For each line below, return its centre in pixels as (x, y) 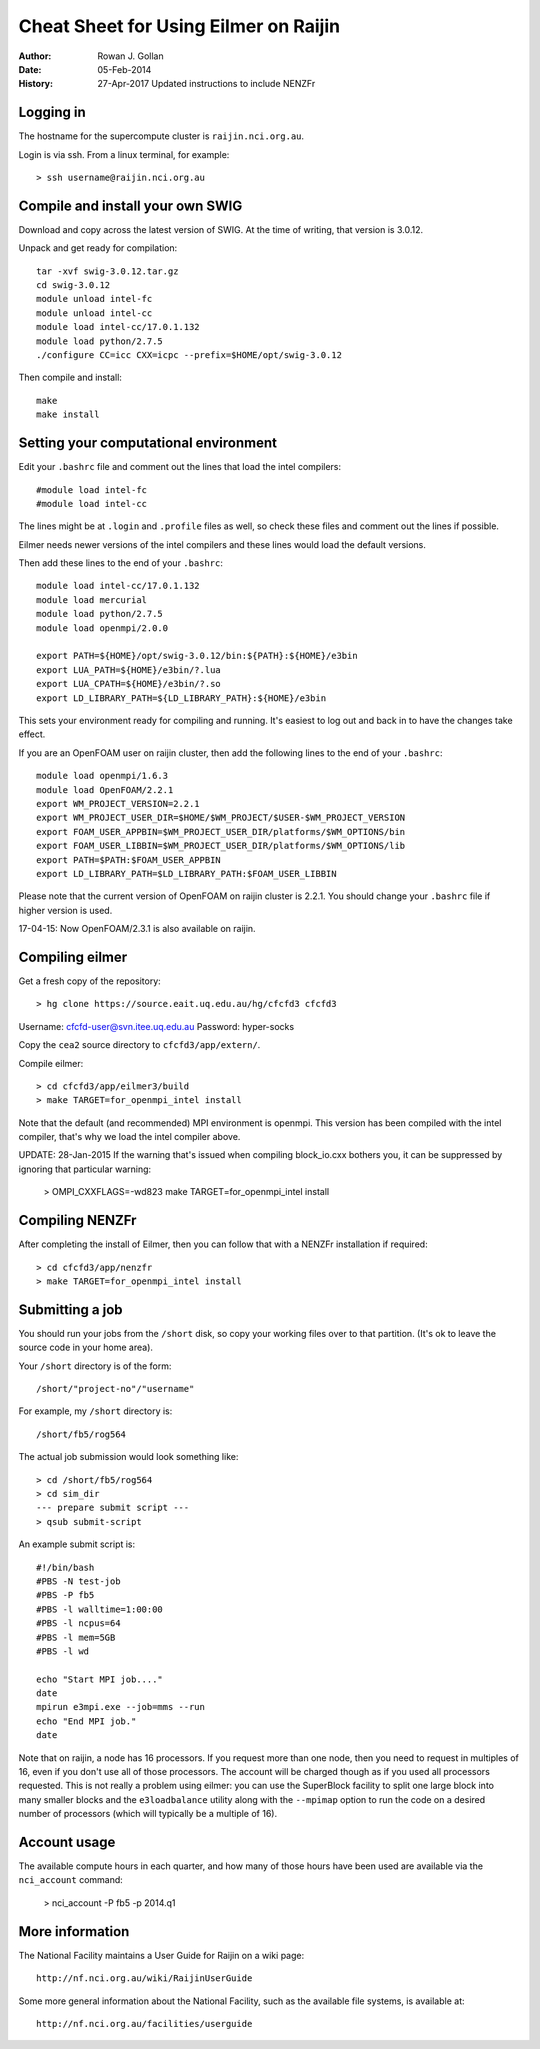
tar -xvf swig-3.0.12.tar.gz (107, 271)
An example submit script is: (77, 1544)
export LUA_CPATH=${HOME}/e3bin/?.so (129, 684)
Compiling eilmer (73, 956)
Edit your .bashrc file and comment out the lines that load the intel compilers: (180, 467)
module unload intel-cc (94, 313)
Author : (35, 56)
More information (74, 1931)
